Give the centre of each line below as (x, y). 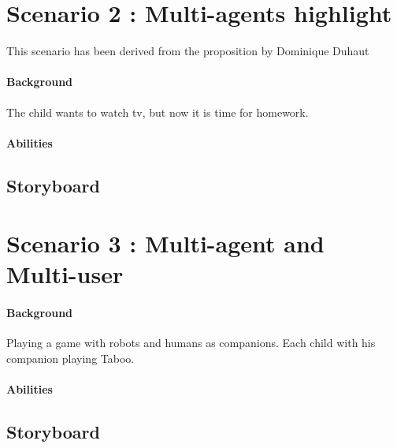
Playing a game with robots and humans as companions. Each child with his (191, 343)
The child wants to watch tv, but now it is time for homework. (158, 112)
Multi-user (65, 274)
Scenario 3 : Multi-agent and (165, 243)
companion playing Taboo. (70, 358)
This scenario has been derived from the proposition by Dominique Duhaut (188, 51)
